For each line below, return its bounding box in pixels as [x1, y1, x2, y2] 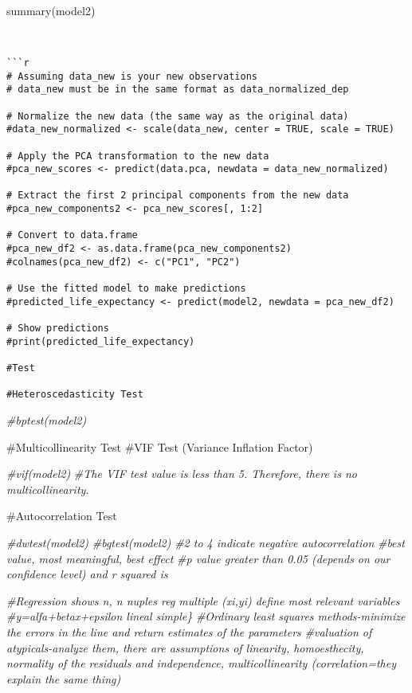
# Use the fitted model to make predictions [6, 283, 246, 295]
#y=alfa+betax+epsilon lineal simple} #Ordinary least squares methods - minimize [6, 608, 406, 624]
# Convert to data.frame [6, 229, 138, 241]
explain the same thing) [6, 670, 121, 687]
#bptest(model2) [6, 411, 87, 428]
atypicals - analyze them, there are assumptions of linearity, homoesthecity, [6, 639, 364, 656]
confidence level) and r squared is [6, 566, 168, 582]
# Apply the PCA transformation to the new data [6, 150, 269, 162]
